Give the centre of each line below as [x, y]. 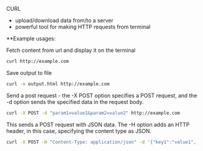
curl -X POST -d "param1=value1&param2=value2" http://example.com [93, 113]
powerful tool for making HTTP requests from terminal [82, 27]
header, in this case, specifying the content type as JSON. [79, 131]
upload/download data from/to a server [64, 20]
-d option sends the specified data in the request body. [75, 101]
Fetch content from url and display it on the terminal [71, 50]
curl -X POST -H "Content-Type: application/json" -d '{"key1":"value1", [101, 142]
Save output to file [29, 72]
